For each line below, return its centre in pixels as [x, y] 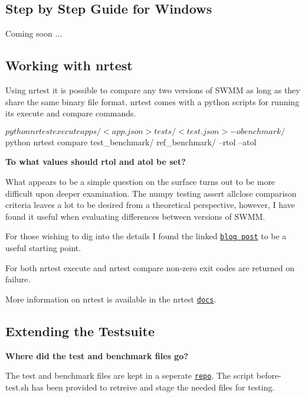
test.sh [17, 387]
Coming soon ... [34, 33]
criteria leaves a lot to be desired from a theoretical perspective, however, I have [150, 205]
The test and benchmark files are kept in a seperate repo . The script [130, 375]
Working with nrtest [69, 65]
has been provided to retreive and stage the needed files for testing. [153, 387]
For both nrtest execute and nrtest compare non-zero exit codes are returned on [150, 267]
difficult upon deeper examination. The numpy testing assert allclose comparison [151, 193]
